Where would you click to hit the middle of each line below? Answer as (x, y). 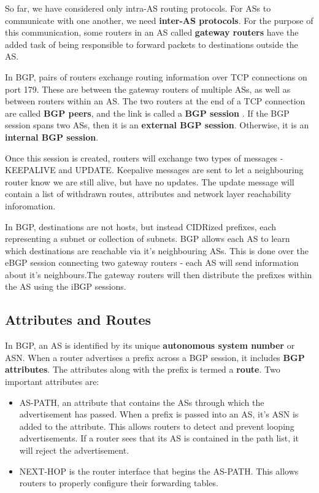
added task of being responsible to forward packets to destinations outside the (152, 44)
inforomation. (30, 205)
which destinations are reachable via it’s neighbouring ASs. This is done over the (157, 250)
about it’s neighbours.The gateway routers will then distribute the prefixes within (159, 274)
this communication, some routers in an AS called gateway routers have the (152, 32)
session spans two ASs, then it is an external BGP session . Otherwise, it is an (157, 125)
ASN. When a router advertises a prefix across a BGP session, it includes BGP (155, 357)
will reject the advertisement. (74, 450)
